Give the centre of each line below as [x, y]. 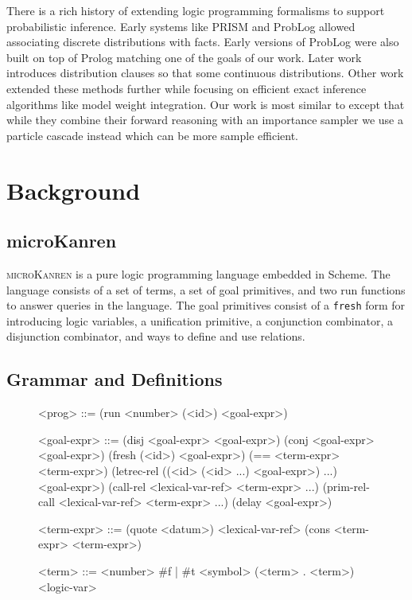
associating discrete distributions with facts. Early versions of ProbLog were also [203, 42]
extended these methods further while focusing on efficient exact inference [187, 88]
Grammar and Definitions [115, 379]
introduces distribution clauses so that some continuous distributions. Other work [205, 73]
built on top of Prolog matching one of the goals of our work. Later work [184, 57]
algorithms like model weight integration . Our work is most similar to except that [206, 104]
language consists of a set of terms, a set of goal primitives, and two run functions [206, 289]
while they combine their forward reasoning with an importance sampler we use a [205, 120]
